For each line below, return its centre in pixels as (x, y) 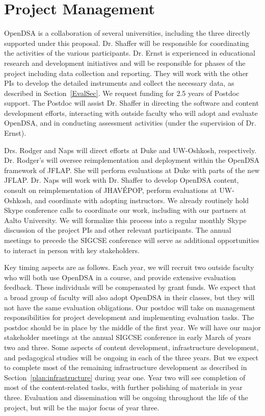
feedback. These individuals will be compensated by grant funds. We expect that (130, 287)
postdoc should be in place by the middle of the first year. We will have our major (133, 327)
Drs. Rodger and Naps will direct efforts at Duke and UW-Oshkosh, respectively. (130, 150)
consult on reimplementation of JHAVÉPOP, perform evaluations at (111, 190)
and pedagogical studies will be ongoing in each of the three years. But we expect (131, 357)
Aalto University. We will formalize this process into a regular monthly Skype (125, 220)
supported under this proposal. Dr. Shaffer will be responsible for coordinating (127, 43)
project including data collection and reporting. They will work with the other (126, 73)
